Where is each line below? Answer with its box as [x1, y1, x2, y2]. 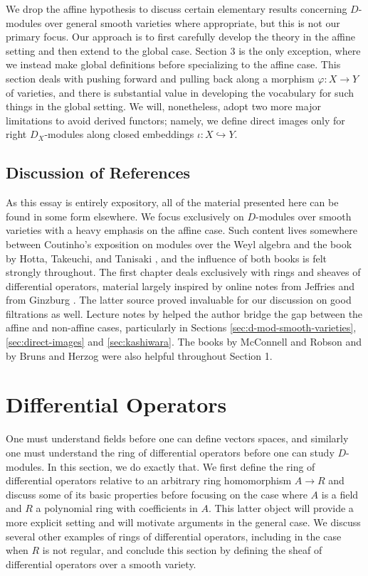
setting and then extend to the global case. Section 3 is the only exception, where [6, 43, 361, 58]
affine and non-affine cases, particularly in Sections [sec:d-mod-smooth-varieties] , [6, 320, 357, 335]
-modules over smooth [256, 208, 352, 223]
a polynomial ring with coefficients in [36, 501, 198, 516]
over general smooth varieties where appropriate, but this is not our [44, 15, 340, 30]
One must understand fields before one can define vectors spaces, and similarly [6, 431, 349, 446]
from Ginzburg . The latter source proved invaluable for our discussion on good [6, 292, 352, 307]
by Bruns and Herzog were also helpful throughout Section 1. [6, 348, 273, 363]
